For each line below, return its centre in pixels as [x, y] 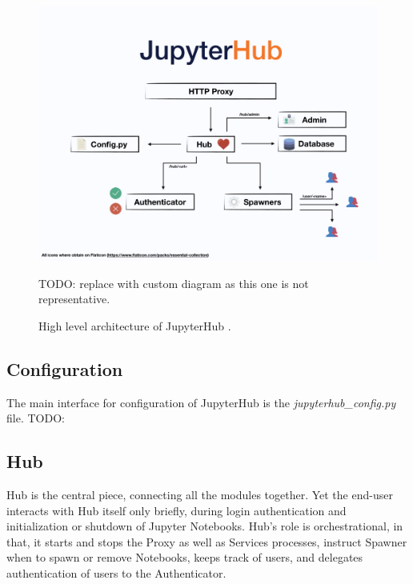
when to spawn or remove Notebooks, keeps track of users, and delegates [185, 557]
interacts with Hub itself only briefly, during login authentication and [176, 510]
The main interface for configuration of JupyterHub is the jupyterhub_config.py [201, 402]
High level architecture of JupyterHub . [135, 325]
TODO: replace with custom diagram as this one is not [174, 283]
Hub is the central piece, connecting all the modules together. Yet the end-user [200, 494]
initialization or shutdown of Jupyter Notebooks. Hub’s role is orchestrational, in [205, 526]
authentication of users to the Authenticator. [116, 572]
